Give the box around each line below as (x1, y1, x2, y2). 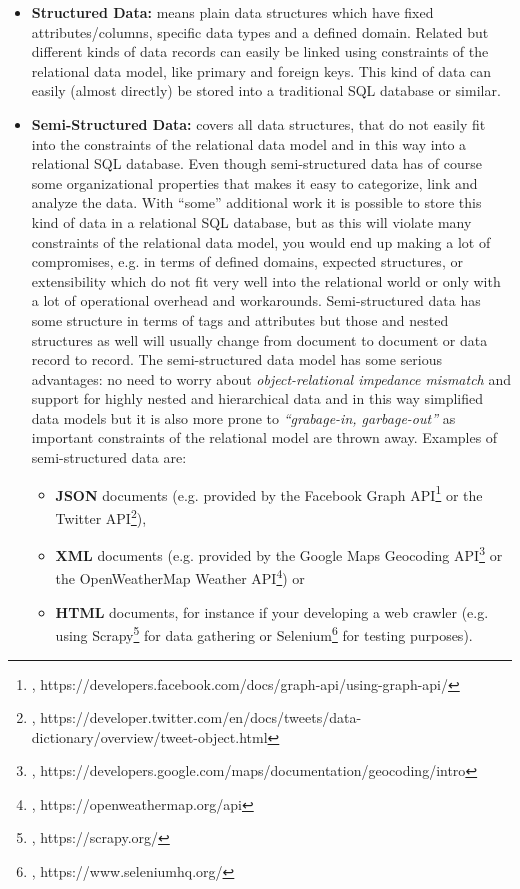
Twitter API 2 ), (55, 504, 147, 528)
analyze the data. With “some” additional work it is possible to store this (31, 192, 482, 213)
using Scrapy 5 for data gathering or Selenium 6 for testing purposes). (55, 622, 473, 645)
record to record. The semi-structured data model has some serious (31, 349, 442, 370)
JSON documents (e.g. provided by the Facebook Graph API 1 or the (55, 481, 483, 505)
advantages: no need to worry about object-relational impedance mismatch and (31, 368, 511, 389)
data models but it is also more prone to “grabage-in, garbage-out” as (31, 407, 456, 428)
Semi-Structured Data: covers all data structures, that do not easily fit (31, 113, 486, 134)
